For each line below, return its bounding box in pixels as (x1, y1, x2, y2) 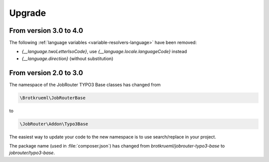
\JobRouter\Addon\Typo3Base (19, 121, 88, 127)
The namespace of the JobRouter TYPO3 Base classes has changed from (9, 81, 161, 87)
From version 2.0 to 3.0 (9, 69, 83, 77)
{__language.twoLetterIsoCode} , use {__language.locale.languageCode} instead (21, 49, 187, 55)
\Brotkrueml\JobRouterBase (19, 95, 86, 100)
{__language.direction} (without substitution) (21, 55, 114, 62)
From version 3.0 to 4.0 (9, 26, 83, 35)
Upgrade (9, 7, 46, 18)
